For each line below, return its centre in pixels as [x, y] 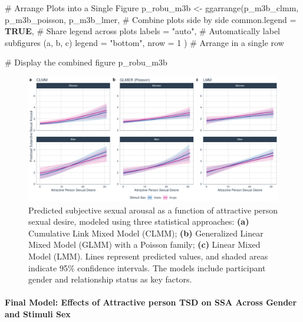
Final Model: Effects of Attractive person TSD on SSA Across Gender [151, 302]
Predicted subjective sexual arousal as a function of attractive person [153, 210]
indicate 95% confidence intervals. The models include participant [147, 267]
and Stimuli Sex [38, 313]
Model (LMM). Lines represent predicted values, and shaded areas [148, 256]
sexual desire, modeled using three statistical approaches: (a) [139, 221]
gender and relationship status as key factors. [110, 279]
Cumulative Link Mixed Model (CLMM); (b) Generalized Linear [146, 233]
